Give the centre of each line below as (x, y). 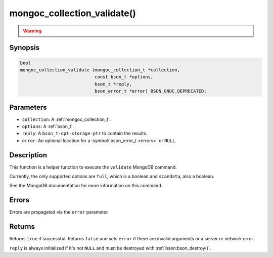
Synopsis (25, 48)
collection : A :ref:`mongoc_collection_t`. (66, 119)
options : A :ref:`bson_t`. (48, 126)
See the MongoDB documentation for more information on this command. (86, 186)
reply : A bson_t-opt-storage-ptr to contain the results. (85, 134)
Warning (32, 31)
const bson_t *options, (124, 77)
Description (28, 155)
